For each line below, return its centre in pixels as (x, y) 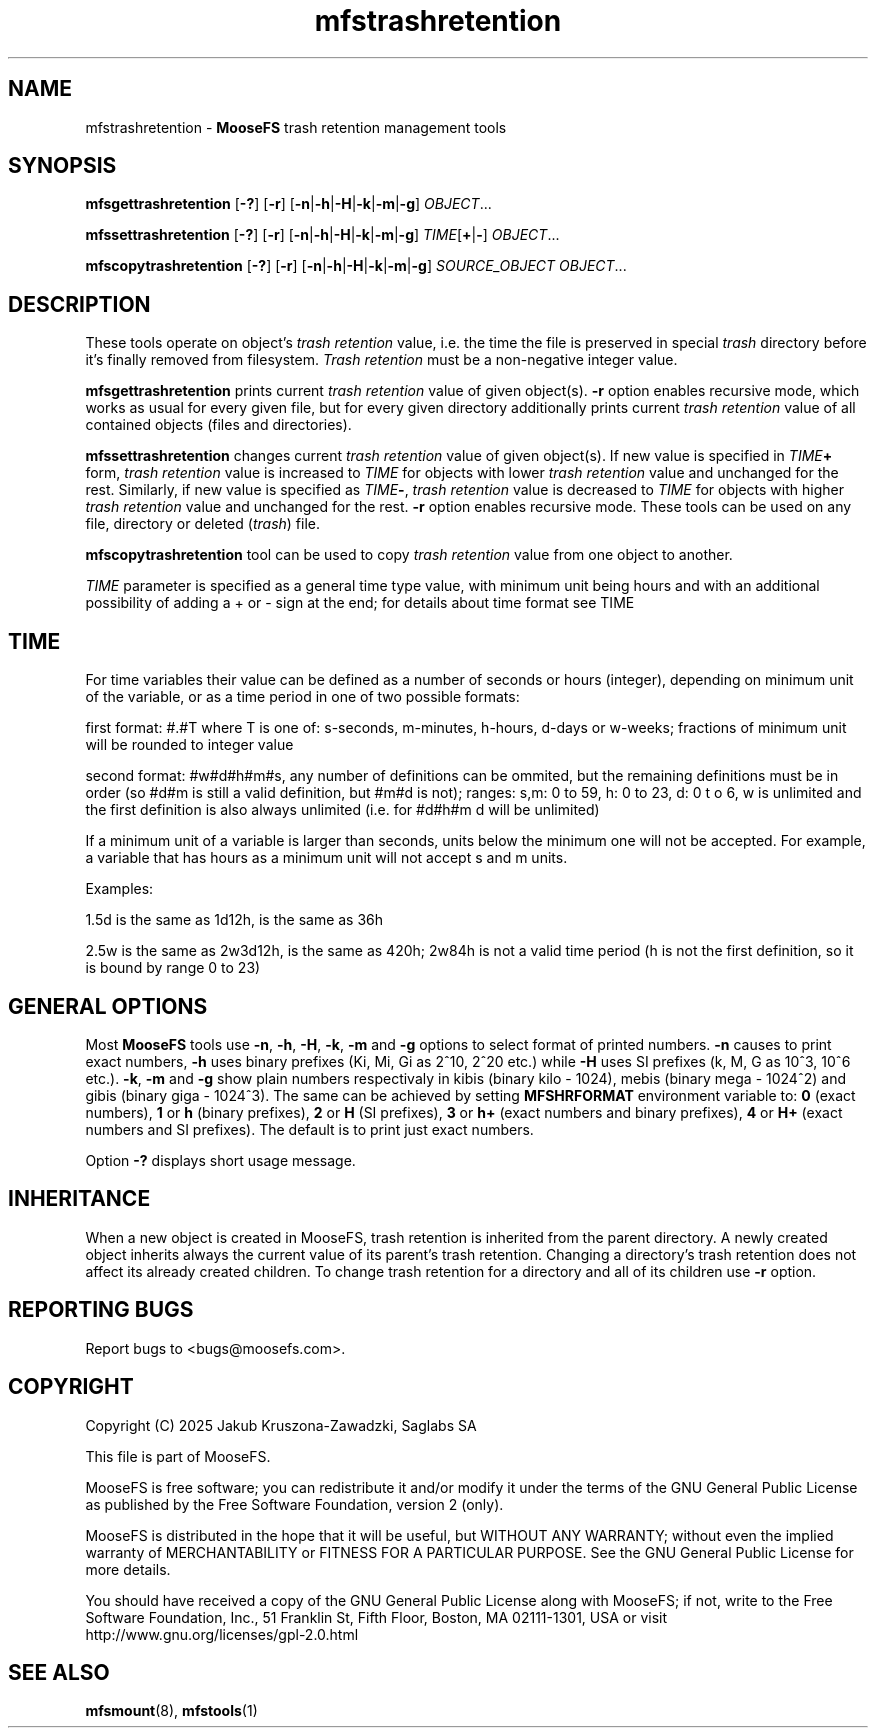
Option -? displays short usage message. (220, 1160)
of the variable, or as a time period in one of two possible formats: (302, 697)
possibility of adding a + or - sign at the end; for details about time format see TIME (360, 603)
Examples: (119, 889)
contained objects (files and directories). (218, 425)
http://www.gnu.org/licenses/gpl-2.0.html (222, 1634)
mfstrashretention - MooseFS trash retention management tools (296, 127)
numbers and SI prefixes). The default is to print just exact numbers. (309, 1129)
